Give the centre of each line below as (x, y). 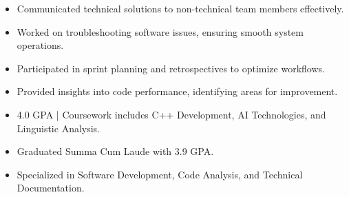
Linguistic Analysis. (59, 128)
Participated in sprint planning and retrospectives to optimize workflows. (171, 68)
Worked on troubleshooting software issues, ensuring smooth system (160, 31)
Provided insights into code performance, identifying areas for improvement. (177, 91)
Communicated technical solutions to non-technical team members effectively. (180, 8)
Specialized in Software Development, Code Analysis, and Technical (160, 174)
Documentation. (51, 188)
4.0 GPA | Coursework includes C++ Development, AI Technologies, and (171, 114)
